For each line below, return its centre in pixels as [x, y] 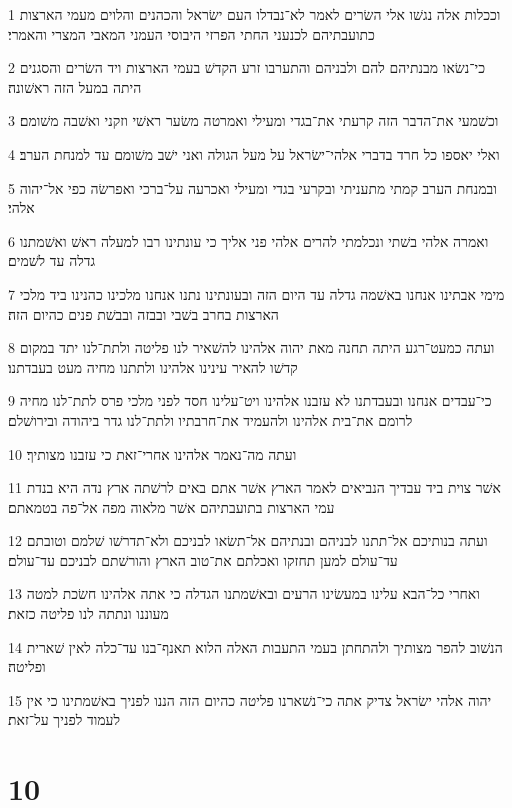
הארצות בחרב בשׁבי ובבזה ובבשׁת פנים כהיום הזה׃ [143, 313]
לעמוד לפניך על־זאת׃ [64, 719]
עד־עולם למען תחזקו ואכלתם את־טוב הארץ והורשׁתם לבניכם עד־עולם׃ [203, 559]
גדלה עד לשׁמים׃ [52, 260]
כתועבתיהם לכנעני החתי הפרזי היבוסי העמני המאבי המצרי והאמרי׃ [191, 33]
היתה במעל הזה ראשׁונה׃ [75, 86]
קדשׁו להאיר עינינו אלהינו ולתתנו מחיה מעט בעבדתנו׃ [153, 366]
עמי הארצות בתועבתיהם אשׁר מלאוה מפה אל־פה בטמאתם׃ [171, 506]
